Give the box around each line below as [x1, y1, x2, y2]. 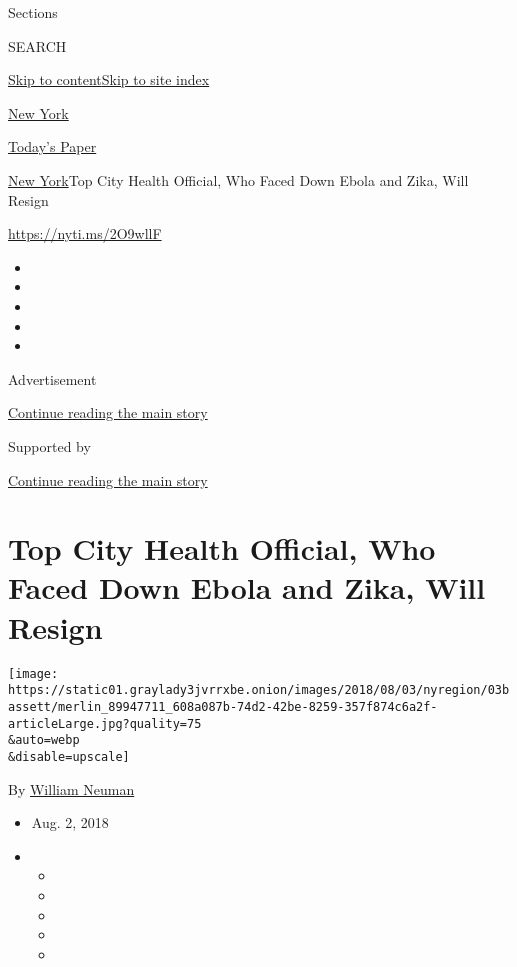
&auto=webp [8, 733, 80, 748]
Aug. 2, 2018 [31, 812, 109, 833]
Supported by [8, 435, 91, 456]
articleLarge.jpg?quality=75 [8, 716, 202, 731]
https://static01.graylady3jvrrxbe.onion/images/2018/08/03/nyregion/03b [8, 683, 510, 698]
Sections [8, 2, 58, 22]
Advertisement [8, 368, 97, 389]
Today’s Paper [8, 136, 97, 157]
